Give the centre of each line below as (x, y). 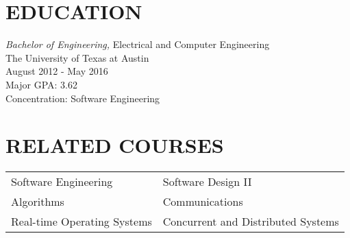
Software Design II (207, 182)
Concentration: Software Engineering (83, 98)
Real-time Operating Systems (82, 222)
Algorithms (38, 202)
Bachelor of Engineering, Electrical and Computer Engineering (138, 44)
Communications (203, 202)
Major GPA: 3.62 (41, 84)
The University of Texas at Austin (77, 57)
